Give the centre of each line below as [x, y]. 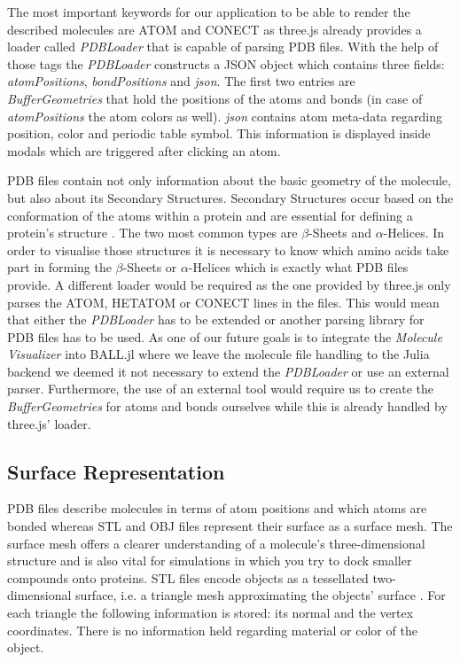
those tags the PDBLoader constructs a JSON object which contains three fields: [226, 63]
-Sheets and [340, 233]
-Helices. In [414, 233]
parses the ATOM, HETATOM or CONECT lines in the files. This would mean [223, 302]
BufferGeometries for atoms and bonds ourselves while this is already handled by [227, 406]
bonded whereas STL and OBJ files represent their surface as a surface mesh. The [230, 526]
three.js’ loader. [49, 423]
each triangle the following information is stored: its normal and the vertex [211, 613]
